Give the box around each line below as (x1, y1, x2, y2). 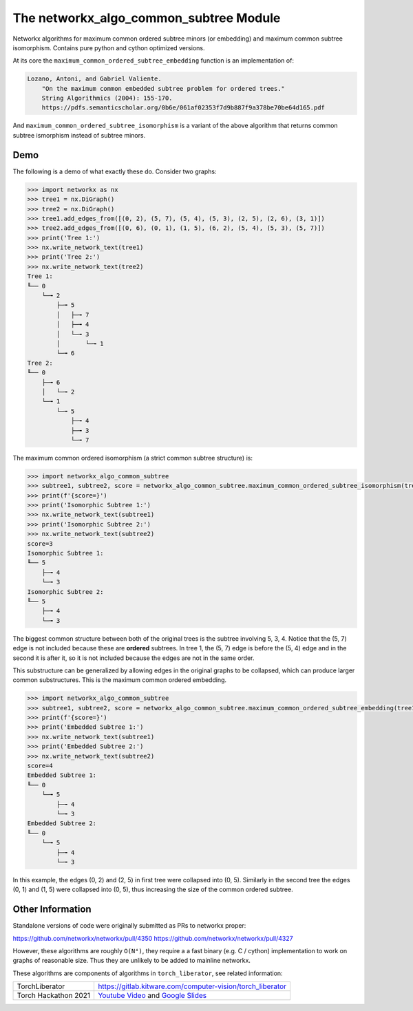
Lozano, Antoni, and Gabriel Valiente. (27, 75, 162, 83)
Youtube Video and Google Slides (97, 991, 206, 1001)
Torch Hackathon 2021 (17, 991, 91, 1001)
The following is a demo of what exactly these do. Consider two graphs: (12, 167, 217, 175)
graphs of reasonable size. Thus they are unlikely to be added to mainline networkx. (12, 957, 251, 965)
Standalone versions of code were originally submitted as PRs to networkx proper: (12, 922, 246, 930)
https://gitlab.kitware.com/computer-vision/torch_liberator (97, 981, 287, 991)
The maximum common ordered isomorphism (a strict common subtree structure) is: (12, 454, 253, 462)
